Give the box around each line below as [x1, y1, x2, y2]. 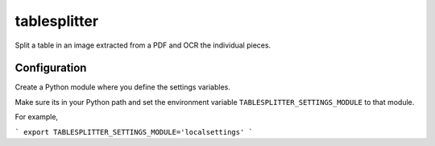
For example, [14, 112, 59, 122]
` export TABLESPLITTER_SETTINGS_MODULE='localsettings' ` [14, 127, 254, 136]
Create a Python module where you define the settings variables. [14, 82, 231, 92]
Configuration [14, 61, 87, 75]
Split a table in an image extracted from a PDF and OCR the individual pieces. [14, 40, 271, 50]
